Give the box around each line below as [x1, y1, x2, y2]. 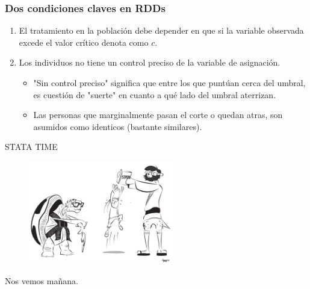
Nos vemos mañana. [5, 275, 78, 287]
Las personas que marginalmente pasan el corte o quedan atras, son [33, 108, 283, 121]
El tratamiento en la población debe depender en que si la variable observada [19, 24, 304, 37]
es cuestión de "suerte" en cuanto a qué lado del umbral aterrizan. [33, 88, 276, 101]
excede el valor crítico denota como [19, 36, 149, 48]
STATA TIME [5, 140, 58, 153]
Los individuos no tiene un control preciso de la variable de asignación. [19, 56, 281, 69]
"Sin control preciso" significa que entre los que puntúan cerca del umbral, [33, 76, 306, 89]
